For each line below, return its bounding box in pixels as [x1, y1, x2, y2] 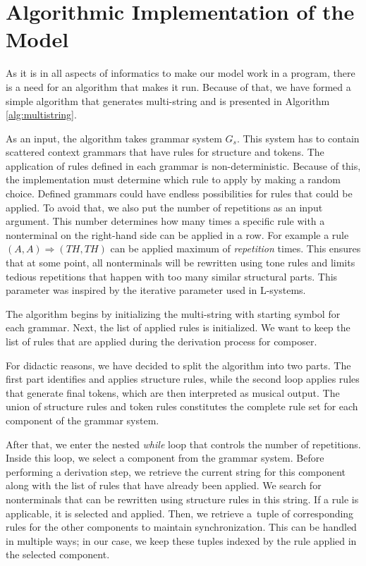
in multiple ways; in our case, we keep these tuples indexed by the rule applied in [6, 533, 357, 548]
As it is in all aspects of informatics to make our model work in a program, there [6, 66, 355, 80]
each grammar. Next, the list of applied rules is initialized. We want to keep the [6, 320, 350, 335]
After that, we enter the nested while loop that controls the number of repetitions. [6, 436, 361, 451]
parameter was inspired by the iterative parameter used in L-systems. [6, 283, 306, 297]
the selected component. [6, 547, 110, 562]
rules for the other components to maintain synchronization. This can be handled [6, 519, 357, 534]
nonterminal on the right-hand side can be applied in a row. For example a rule [6, 227, 349, 242]
